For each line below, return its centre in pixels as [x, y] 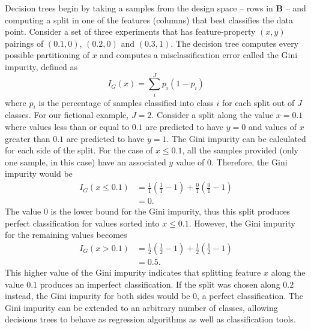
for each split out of [258, 102]
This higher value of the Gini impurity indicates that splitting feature [133, 272]
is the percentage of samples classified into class [126, 102]
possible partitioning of [47, 55]
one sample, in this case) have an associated [86, 162]
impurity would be [39, 173]
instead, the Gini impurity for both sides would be [98, 296]
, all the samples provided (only [240, 150]
